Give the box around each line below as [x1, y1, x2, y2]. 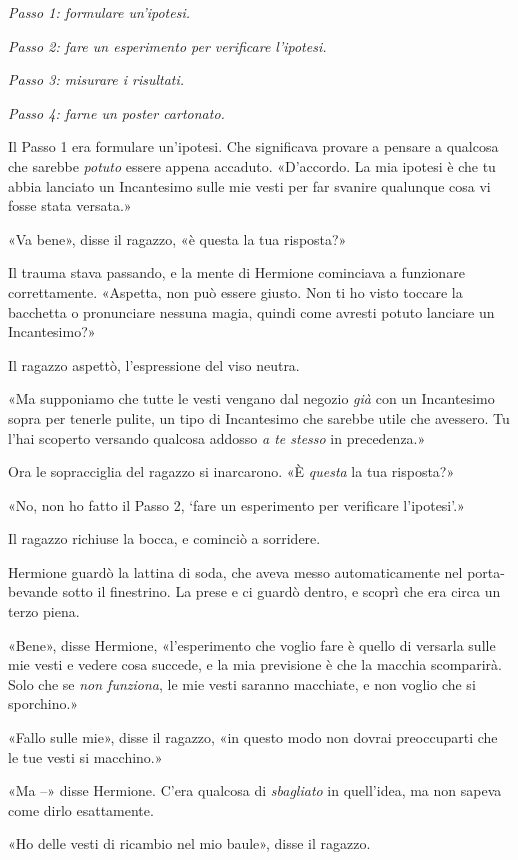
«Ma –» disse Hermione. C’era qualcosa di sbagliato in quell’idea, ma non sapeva [8, 780, 502, 801]
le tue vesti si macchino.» [8, 746, 163, 767]
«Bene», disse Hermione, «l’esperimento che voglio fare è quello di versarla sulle [8, 634, 496, 655]
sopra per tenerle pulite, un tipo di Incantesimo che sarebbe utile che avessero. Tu [8, 407, 510, 428]
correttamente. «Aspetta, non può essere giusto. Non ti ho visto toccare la [8, 281, 463, 302]
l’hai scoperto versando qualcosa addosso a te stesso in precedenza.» [8, 427, 426, 448]
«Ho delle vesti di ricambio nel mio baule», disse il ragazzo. [8, 833, 371, 854]
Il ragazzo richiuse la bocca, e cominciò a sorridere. [8, 528, 321, 549]
